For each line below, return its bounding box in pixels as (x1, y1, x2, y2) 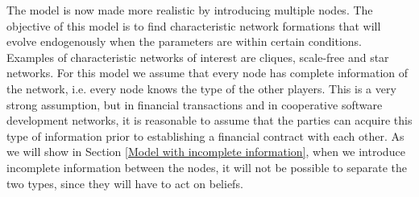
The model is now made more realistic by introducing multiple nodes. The (6, 2, 373, 18)
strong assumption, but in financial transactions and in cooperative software (6, 96, 383, 113)
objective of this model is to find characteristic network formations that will (6, 17, 381, 34)
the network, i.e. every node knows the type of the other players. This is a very (6, 80, 396, 96)
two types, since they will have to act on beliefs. (6, 174, 243, 191)
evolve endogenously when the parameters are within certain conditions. (6, 33, 362, 50)
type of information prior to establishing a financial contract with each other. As (6, 127, 404, 144)
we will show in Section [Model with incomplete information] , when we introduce (6, 143, 405, 160)
